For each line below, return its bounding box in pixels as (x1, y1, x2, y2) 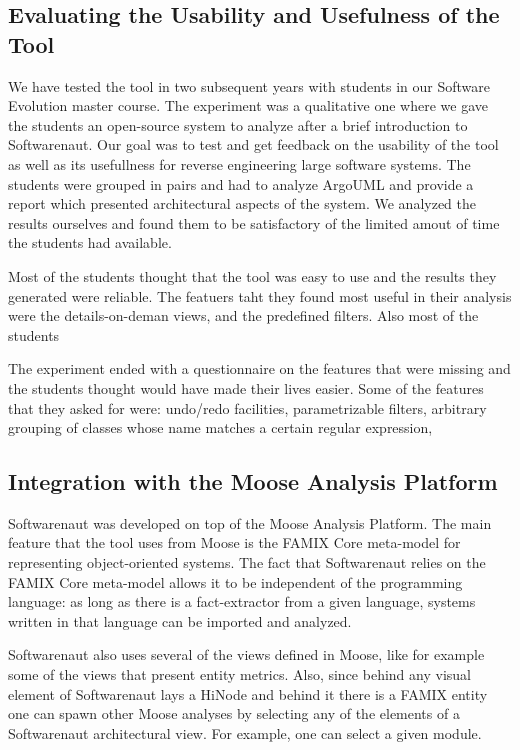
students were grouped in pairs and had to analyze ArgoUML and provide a (8, 173, 474, 194)
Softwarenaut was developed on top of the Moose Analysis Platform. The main (8, 512, 492, 533)
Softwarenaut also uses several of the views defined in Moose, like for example (8, 644, 485, 665)
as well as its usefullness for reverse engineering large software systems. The (8, 153, 471, 174)
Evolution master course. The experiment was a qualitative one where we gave (8, 95, 489, 116)
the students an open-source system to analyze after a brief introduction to (8, 114, 468, 135)
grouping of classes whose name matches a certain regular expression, (8, 417, 433, 438)
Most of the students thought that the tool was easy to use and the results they (8, 265, 497, 286)
